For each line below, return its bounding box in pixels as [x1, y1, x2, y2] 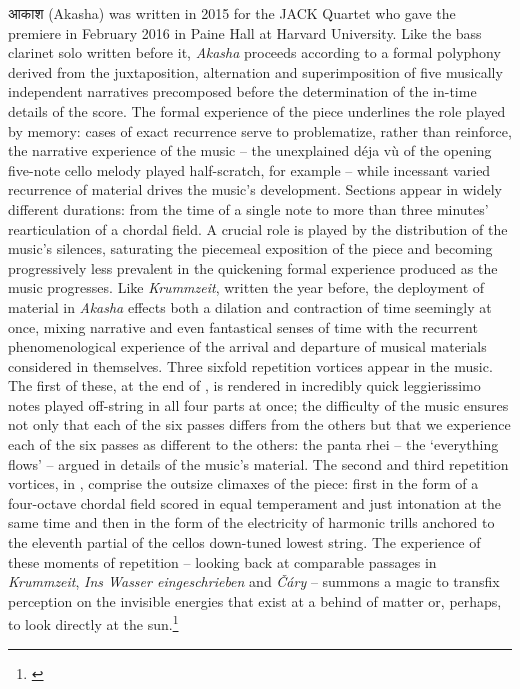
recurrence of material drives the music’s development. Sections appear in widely [8, 179, 503, 200]
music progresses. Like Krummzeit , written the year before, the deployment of [8, 277, 485, 298]
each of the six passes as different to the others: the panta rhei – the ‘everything [8, 434, 499, 455]
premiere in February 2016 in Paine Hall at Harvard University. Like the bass [8, 22, 482, 43]
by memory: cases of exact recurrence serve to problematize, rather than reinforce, [8, 120, 512, 141]
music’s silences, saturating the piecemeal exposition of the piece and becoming [8, 238, 493, 259]
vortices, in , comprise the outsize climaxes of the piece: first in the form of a [8, 473, 479, 494]
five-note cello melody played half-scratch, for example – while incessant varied [8, 159, 491, 180]
